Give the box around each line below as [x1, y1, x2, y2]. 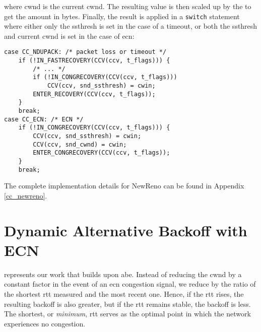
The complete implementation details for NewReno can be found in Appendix [4, 180, 244, 191]
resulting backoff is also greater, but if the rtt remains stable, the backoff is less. [4, 298, 251, 309]
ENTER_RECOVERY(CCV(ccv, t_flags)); [33, 90, 156, 98]
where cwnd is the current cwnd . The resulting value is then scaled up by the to [4, 1, 251, 11]
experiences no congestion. [4, 318, 86, 328]
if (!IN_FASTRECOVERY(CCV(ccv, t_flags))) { [18, 57, 170, 64]
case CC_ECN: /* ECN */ [4, 115, 84, 123]
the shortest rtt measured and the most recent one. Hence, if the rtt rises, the [4, 288, 244, 299]
